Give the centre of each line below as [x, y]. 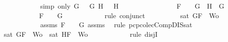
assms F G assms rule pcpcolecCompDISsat [116, 25]
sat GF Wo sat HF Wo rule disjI [81, 34]
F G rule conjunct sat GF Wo [129, 15]
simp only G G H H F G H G [132, 6]
